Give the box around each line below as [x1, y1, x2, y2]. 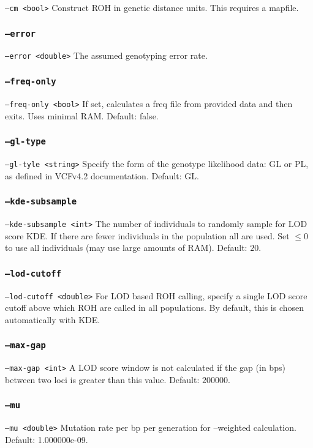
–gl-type [5, 136, 46, 147]
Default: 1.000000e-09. [5, 433, 88, 446]
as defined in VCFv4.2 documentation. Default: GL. [5, 169, 199, 182]
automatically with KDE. [5, 313, 100, 326]
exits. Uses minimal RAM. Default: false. [5, 109, 159, 122]
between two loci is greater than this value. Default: [5, 373, 200, 386]
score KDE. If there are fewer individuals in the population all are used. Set [5, 229, 290, 242]
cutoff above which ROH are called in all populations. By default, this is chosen [5, 301, 304, 314]
